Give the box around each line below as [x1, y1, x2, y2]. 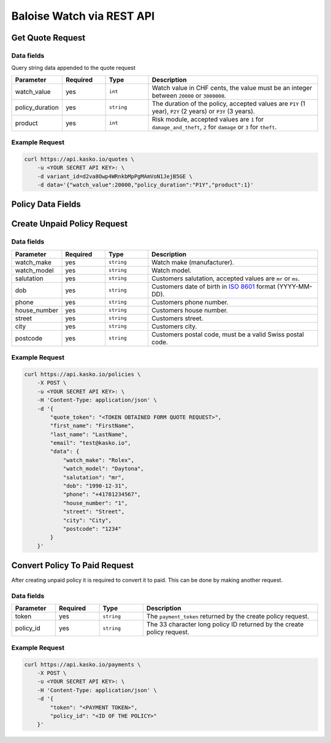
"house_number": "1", [63, 499, 128, 506]
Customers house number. [151, 306, 228, 314]
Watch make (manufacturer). [151, 258, 234, 266]
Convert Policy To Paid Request [11, 560, 134, 571]
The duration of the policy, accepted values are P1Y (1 [151, 99, 306, 107]
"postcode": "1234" [63, 525, 122, 532]
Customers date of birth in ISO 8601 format [151, 282, 276, 291]
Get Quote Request [11, 33, 86, 43]
